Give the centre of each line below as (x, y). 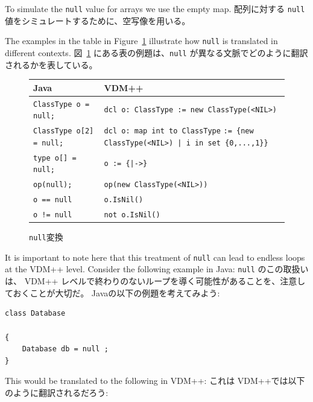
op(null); (53, 185)
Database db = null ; (65, 349)
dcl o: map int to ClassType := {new (179, 131)
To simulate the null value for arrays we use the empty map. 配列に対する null (155, 8)
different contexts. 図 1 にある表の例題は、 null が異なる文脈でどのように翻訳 (156, 52)
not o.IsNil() (132, 215)
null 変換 (46, 237)
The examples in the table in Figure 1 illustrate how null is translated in (141, 41)
